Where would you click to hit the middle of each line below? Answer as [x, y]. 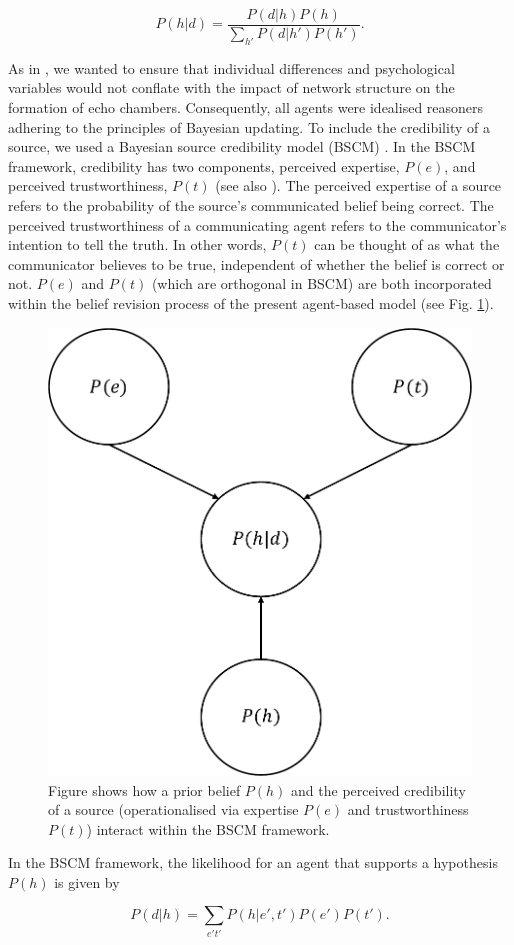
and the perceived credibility [378, 789]
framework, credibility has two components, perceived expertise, [204, 165]
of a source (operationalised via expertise [173, 809]
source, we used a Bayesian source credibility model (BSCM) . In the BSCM [242, 146]
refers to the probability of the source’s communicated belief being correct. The [251, 205]
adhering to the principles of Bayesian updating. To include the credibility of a [249, 126]
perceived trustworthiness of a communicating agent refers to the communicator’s [257, 224]
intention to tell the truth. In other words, [137, 244]
